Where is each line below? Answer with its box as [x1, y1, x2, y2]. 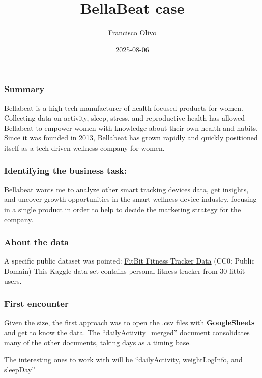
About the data [4, 236, 69, 248]
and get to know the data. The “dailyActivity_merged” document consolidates [4, 327, 250, 337]
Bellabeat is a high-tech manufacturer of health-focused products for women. [4, 102, 243, 113]
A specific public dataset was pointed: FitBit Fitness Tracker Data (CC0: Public [4, 255, 255, 266]
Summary [4, 82, 45, 95]
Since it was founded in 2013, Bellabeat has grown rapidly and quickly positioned [4, 132, 258, 143]
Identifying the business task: [4, 164, 127, 177]
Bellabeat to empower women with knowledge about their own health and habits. [4, 122, 258, 133]
